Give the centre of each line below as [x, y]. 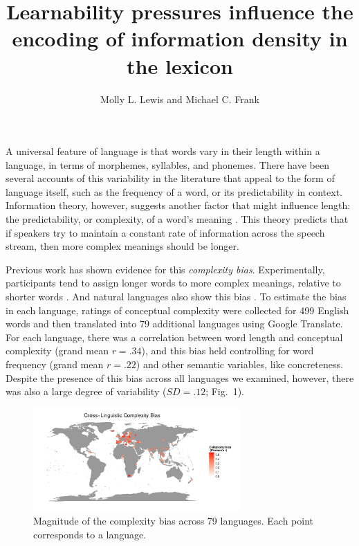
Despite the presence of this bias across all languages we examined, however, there [180, 377]
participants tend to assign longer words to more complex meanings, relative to [173, 283]
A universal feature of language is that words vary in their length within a [163, 151]
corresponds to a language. [90, 534]
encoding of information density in [180, 38]
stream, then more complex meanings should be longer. [122, 246]
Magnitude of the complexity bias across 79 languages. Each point [173, 521]
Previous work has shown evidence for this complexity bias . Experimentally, [165, 269]
